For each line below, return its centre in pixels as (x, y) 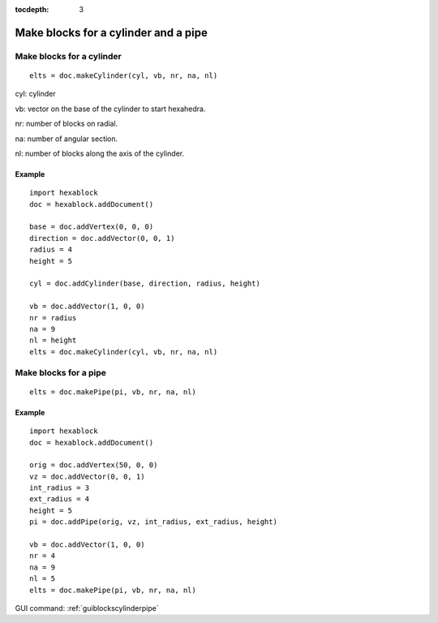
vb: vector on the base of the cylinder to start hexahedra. (110, 109)
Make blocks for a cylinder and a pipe (112, 32)
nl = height (53, 340)
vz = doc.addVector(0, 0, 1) (87, 476)
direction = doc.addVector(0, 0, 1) (102, 238)
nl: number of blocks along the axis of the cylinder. (100, 153)
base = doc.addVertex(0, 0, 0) (92, 227)
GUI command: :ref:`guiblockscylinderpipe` (87, 608)
